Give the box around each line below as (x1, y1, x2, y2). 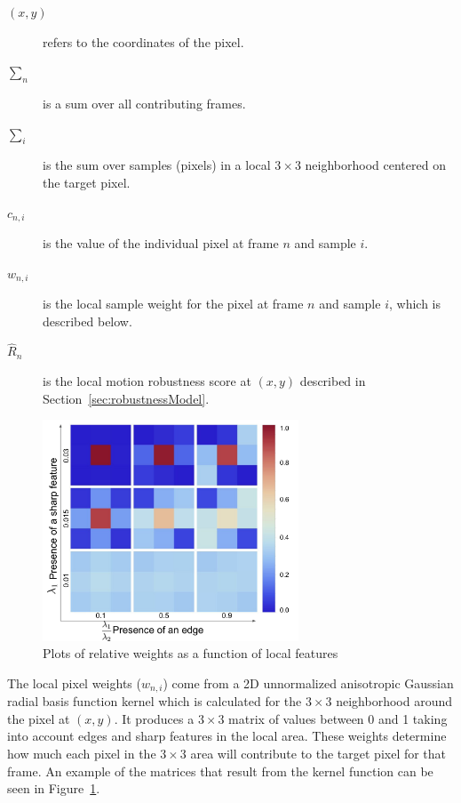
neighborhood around (336, 692, 453, 711)
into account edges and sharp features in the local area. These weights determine (7, 727, 447, 745)
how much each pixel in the (7, 744, 156, 763)
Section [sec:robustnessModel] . (43, 389, 210, 407)
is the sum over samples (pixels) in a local (43, 156, 271, 174)
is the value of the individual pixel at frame (43, 234, 279, 253)
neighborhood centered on (305, 156, 446, 174)
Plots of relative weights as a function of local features (43, 644, 338, 662)
